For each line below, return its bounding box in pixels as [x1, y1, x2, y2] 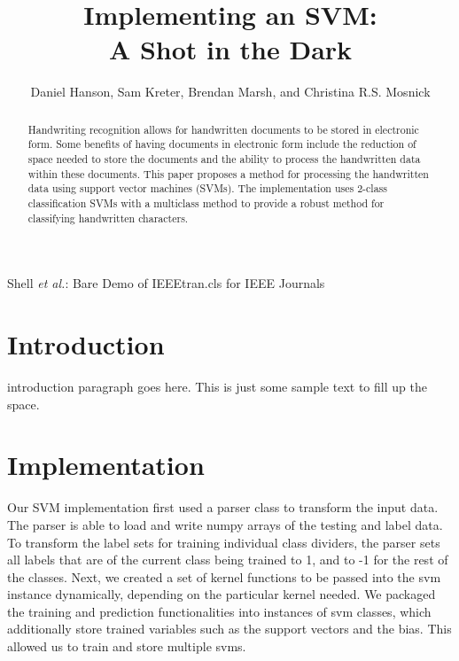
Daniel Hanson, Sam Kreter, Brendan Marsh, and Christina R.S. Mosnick [30, 82, 431, 101]
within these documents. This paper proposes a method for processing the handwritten [27, 166, 429, 181]
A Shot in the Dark [108, 31, 353, 67]
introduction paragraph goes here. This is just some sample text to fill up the [7, 377, 427, 396]
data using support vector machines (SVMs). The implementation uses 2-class [27, 181, 387, 196]
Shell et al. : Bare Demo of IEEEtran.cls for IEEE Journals [7, 274, 325, 292]
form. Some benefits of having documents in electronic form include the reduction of [27, 136, 416, 152]
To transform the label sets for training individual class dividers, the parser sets [7, 533, 440, 551]
